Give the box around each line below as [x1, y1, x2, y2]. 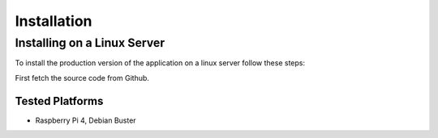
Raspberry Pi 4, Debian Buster [35, 115, 137, 125]
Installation [15, 12, 92, 30]
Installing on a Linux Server [15, 36, 165, 50]
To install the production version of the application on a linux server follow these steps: [15, 58, 306, 68]
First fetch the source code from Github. [15, 73, 150, 82]
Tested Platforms [15, 94, 104, 108]
